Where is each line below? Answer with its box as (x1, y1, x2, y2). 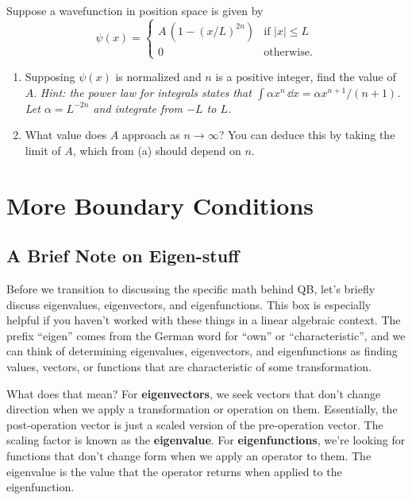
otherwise (264, 46, 310, 58)
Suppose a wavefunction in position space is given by (6, 2, 264, 18)
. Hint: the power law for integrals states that (33, 83, 252, 100)
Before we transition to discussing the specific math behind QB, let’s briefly (6, 281, 375, 297)
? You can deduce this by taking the (218, 126, 395, 143)
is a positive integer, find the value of (215, 68, 396, 85)
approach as (121, 126, 180, 143)
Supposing (25, 68, 75, 85)
